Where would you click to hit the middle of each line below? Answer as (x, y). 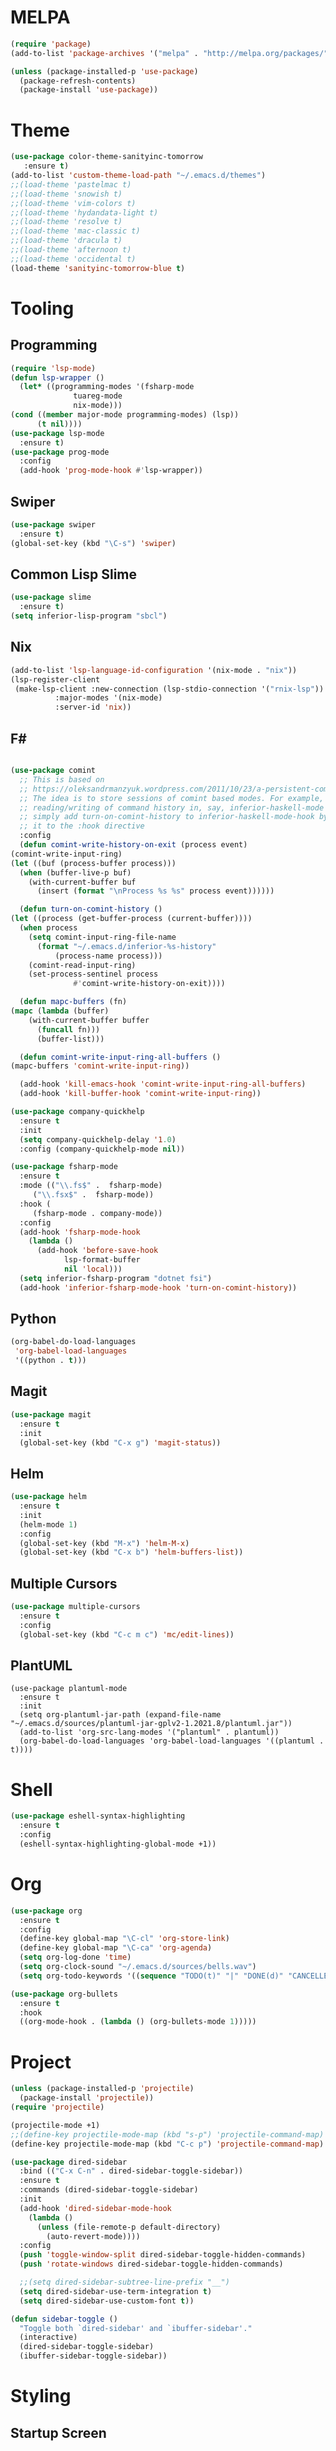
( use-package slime (51, 597)
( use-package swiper (53, 524)
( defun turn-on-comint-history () (91, 909)
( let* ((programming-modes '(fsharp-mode (107, 387)
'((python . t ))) (50, 1361)
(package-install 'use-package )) (89, 90)
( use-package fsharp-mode (64, 1167)
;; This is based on (62, 779)
